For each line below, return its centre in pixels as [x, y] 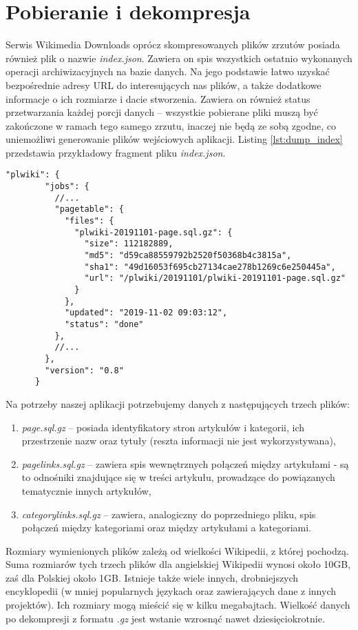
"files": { [89, 221]
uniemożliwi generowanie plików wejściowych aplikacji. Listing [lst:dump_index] [174, 139]
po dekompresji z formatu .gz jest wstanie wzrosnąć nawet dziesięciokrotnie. [165, 618]
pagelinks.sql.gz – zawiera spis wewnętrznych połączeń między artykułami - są [185, 463]
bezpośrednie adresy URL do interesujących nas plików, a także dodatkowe [164, 85]
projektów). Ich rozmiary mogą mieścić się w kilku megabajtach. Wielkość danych [178, 605]
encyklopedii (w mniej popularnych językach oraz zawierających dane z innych [171, 591]
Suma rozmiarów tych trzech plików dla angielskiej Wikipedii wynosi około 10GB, [178, 564]
